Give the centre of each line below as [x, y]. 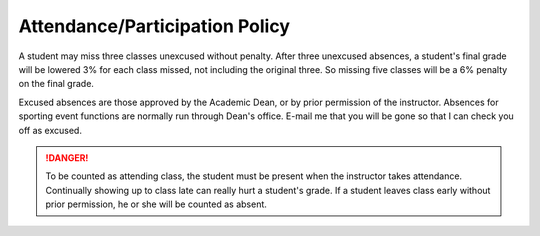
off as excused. [50, 130]
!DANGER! [67, 157]
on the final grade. [56, 84]
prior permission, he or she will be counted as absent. [156, 204]
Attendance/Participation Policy [154, 26]
